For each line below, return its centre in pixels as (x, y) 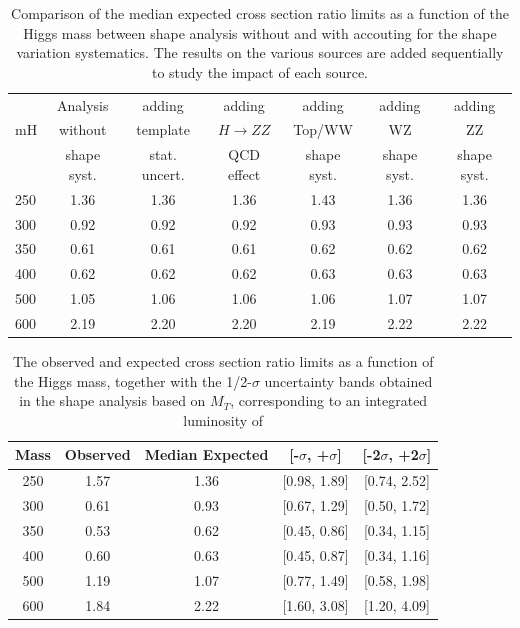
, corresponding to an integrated (329, 400)
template (163, 129)
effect (244, 173)
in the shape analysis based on (112, 400)
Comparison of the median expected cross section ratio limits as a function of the (260, 13)
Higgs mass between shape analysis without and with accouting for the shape (260, 32)
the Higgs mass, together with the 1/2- (133, 380)
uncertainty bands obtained (348, 380)
